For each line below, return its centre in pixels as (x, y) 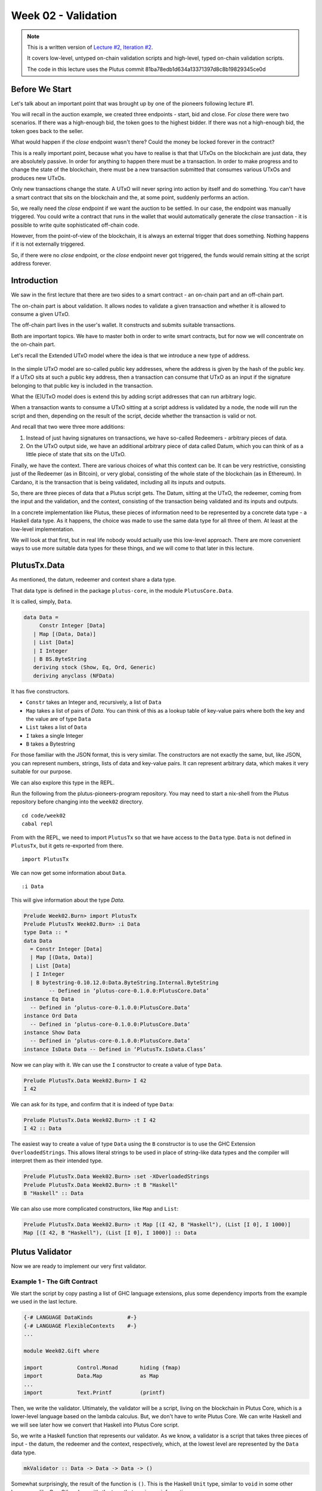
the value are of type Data (59, 719)
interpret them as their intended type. (57, 1161)
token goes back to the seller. (47, 131)
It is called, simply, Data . (41, 602)
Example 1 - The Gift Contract (54, 1281)
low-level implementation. (43, 529)
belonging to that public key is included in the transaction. (82, 385)
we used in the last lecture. (44, 1302)
